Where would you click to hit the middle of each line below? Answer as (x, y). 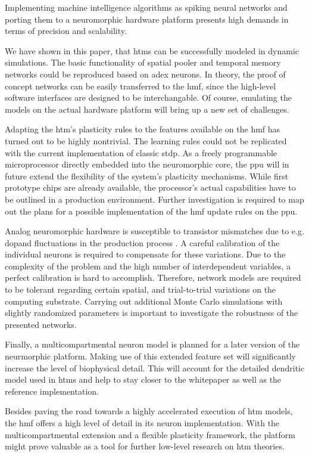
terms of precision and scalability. (66, 31)
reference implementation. (52, 391)
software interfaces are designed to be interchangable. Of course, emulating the (148, 97)
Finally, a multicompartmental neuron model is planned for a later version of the (152, 344)
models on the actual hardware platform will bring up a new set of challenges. (147, 109)
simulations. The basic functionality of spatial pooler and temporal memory (143, 62)
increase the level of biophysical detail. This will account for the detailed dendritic (155, 367)
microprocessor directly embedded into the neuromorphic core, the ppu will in (147, 164)
